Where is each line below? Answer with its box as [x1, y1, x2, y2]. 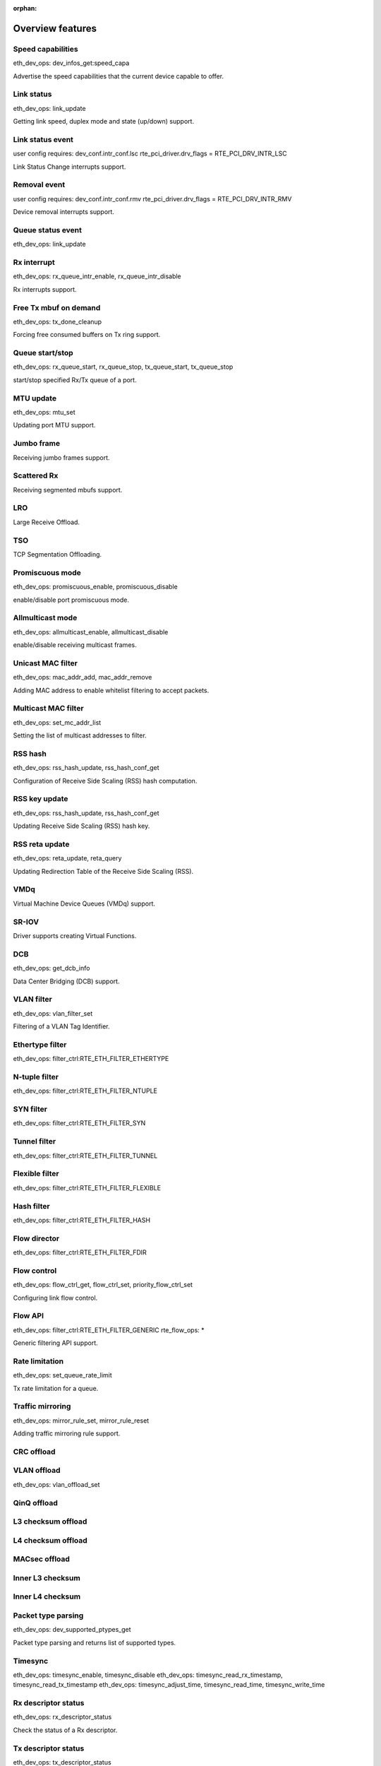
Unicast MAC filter [13, 658, 78, 668]
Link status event [13, 134, 74, 144]
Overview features [13, 22, 97, 35]
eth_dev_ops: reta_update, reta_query [13, 854, 122, 863]
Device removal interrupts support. [13, 208, 114, 216]
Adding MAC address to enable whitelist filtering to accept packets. [13, 686, 210, 694]
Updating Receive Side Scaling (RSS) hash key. [13, 822, 150, 830]
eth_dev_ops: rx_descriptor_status [13, 1713, 112, 1721]
